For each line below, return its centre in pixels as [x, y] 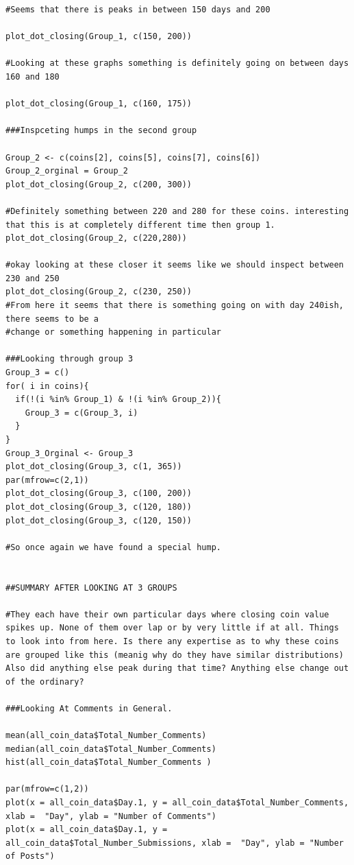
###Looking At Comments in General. [89, 708]
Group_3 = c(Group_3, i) [81, 413]
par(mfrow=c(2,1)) [47, 480]
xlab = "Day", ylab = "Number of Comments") [111, 816]
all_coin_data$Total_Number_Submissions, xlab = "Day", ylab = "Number [175, 843]
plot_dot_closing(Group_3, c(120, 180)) [99, 507]
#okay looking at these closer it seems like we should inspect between [175, 265]
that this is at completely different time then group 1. [140, 225]
